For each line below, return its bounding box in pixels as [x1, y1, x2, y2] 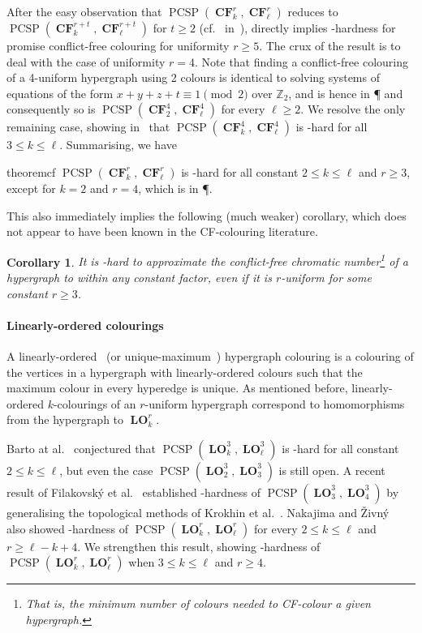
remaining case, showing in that [6, 118, 170, 135]
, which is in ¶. [138, 179, 213, 196]
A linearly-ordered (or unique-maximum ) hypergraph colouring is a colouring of [6, 347, 414, 364]
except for [6, 179, 56, 196]
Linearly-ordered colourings [6, 316, 164, 333]
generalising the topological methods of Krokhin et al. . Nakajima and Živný [6, 503, 390, 520]
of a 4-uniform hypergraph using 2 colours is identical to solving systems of [6, 69, 380, 86]
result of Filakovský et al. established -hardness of [6, 483, 261, 500]
